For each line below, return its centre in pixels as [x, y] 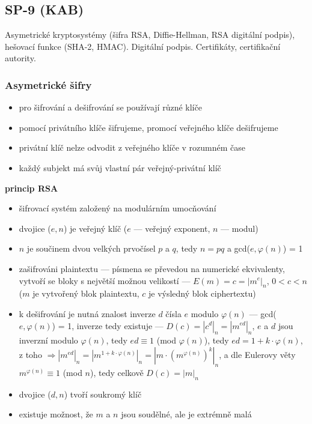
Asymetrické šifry [48, 84]
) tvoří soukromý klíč [103, 394]
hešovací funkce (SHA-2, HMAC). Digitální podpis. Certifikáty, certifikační [143, 46]
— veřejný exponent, [172, 228]
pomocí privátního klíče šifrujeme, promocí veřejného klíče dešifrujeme [148, 127]
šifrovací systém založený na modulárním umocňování [118, 208]
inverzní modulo [48, 340]
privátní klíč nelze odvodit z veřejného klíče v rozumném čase [132, 147]
